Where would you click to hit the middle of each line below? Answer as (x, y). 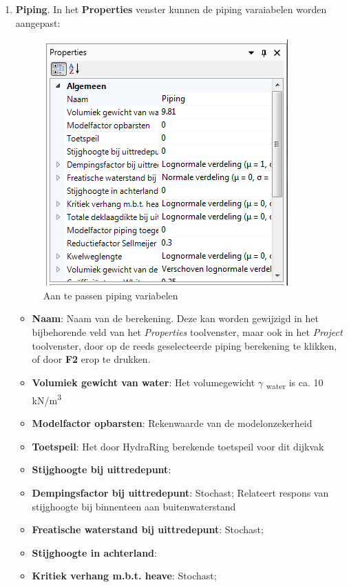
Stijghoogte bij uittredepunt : (102, 469)
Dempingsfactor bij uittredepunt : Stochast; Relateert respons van (180, 492)
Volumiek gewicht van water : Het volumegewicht (144, 382)
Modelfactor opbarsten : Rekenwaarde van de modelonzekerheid (172, 423)
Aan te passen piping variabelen (110, 295)
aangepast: (38, 22)
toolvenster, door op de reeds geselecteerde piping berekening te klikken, (184, 345)
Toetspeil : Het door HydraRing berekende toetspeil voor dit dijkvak (178, 446)
